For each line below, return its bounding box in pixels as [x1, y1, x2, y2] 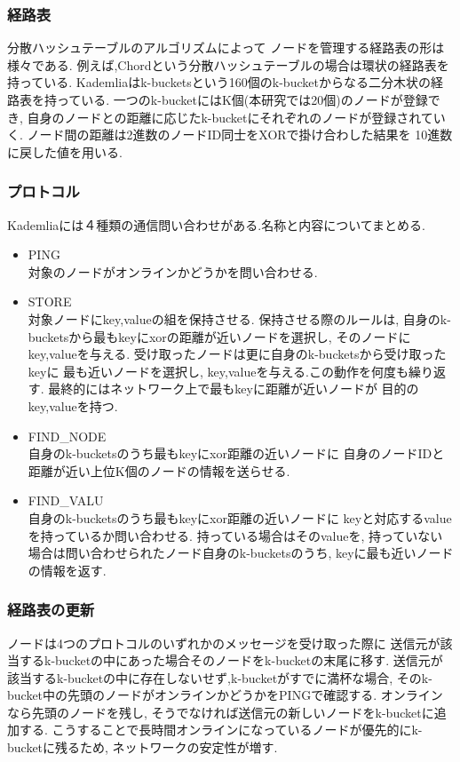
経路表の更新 [7, 599, 95, 621]
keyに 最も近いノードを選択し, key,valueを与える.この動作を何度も [28, 361, 408, 380]
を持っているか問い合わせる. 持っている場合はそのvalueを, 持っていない [28, 526, 443, 544]
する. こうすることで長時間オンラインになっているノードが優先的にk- [19, 720, 423, 739]
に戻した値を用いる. [7, 142, 123, 161]
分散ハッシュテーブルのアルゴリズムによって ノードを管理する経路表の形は [7, 38, 445, 57]
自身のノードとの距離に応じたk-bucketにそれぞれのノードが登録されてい [27, 107, 446, 126]
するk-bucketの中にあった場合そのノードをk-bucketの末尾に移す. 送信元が [19, 651, 443, 670]
